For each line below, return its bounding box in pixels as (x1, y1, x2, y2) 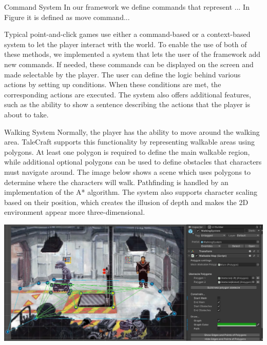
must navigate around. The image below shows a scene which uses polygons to (4, 166, 251, 177)
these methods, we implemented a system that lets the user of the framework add (4, 49, 261, 59)
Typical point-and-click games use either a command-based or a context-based (4, 29, 251, 39)
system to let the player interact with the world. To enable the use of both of (4, 38, 247, 49)
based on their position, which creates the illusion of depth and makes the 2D (4, 196, 249, 207)
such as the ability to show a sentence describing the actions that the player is (4, 99, 250, 110)
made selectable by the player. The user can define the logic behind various (4, 69, 241, 79)
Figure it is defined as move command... (4, 11, 130, 22)
